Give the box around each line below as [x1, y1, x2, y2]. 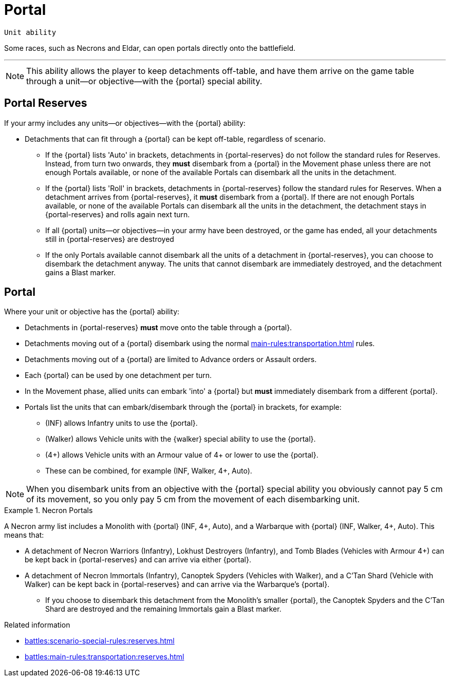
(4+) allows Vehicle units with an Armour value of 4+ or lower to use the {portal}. [45, 450, 318, 460]
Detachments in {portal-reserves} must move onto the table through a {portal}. [25, 323, 292, 332]
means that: [4, 531, 44, 540]
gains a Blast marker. [45, 268, 116, 277]
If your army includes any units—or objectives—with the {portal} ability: [4, 118, 246, 127]
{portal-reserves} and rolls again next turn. [45, 210, 190, 219]
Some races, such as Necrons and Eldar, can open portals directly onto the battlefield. [4, 43, 296, 52]
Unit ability [4, 28, 57, 36]
